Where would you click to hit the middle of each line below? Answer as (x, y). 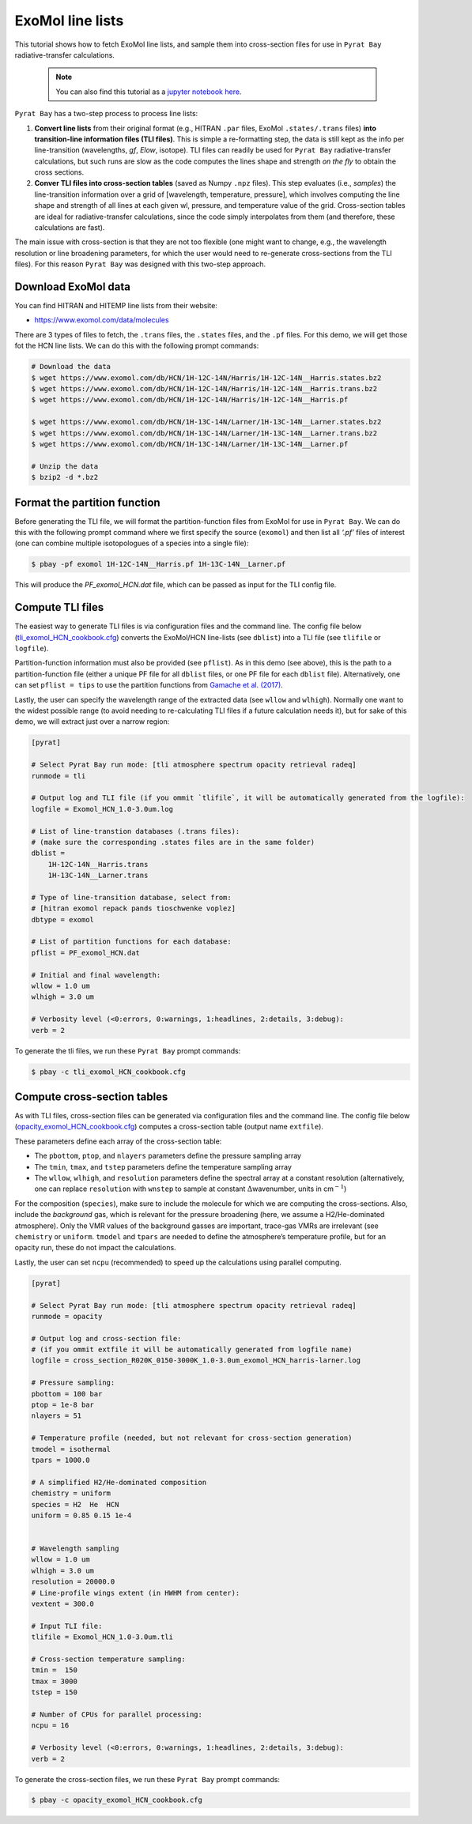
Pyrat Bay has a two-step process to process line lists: (106, 114)
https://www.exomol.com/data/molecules (102, 320)
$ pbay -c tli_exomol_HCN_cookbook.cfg (108, 1072)
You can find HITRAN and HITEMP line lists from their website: (116, 306)
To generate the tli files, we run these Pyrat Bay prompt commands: (128, 1050)
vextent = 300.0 (63, 1604)
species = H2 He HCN (75, 1504)
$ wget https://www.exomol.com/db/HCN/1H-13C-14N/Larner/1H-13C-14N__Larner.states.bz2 (206, 422)
